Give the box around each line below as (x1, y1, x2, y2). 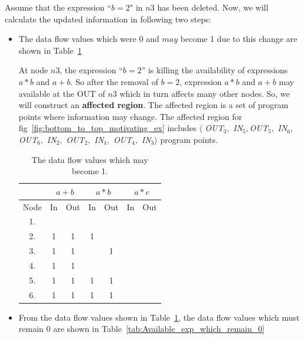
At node (18, 64, 48, 76)
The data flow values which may (31, 153, 148, 165)
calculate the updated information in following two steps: (5, 12, 211, 25)
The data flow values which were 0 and (18, 32, 159, 45)
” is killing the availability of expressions (141, 64, 288, 76)
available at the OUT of (18, 87, 106, 99)
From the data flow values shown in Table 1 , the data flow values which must (18, 311, 300, 323)
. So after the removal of (70, 75, 158, 87)
